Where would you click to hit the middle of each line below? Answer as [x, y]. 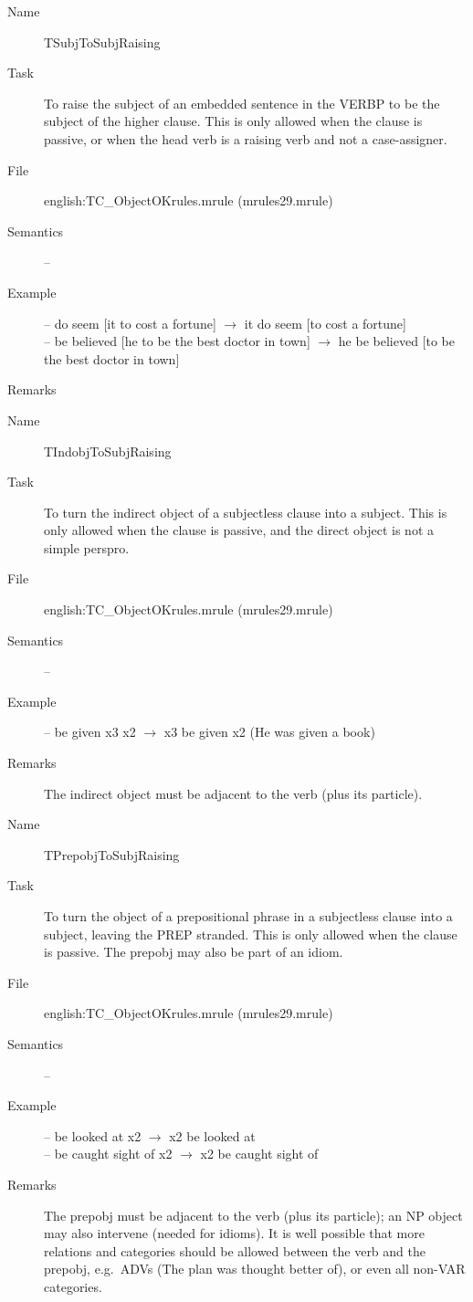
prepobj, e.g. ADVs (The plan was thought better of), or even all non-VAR [255, 1269]
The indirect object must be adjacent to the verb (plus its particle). [233, 793]
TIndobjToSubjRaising [108, 451]
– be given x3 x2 [90, 732]
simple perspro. [87, 547]
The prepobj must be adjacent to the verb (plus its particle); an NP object [253, 1215]
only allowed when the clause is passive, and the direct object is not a [239, 530]
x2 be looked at [212, 1135]
